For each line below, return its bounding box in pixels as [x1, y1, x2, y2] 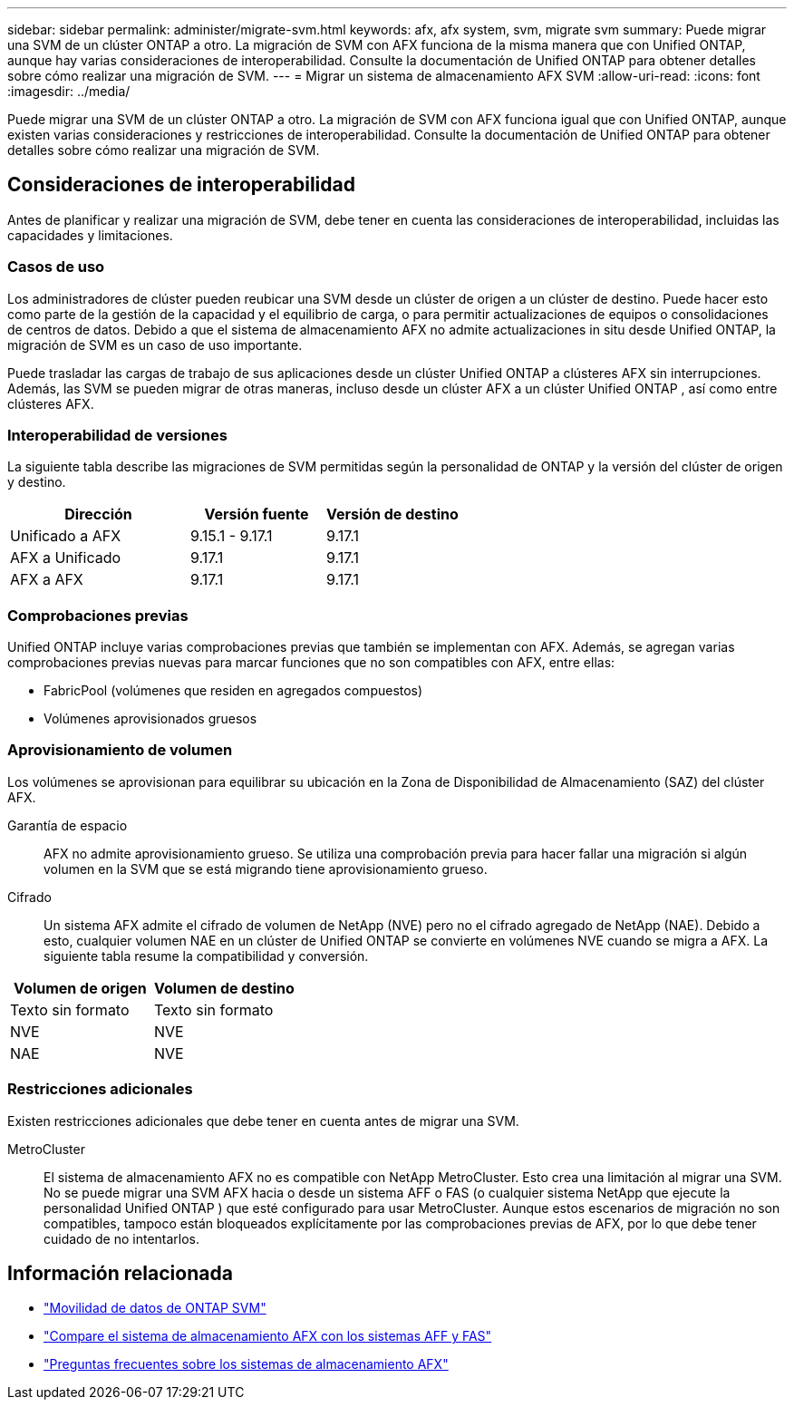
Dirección [64, 505, 132, 524]
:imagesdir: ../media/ [7, 83, 131, 99]
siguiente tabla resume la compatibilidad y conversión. [44, 947, 369, 964]
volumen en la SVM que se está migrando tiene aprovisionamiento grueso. [44, 860, 488, 877]
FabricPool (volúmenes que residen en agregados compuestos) [44, 683, 423, 699]
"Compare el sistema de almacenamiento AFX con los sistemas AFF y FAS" [44, 1328, 492, 1344]
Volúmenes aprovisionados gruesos [44, 711, 257, 727]
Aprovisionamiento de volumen [7, 741, 233, 760]
